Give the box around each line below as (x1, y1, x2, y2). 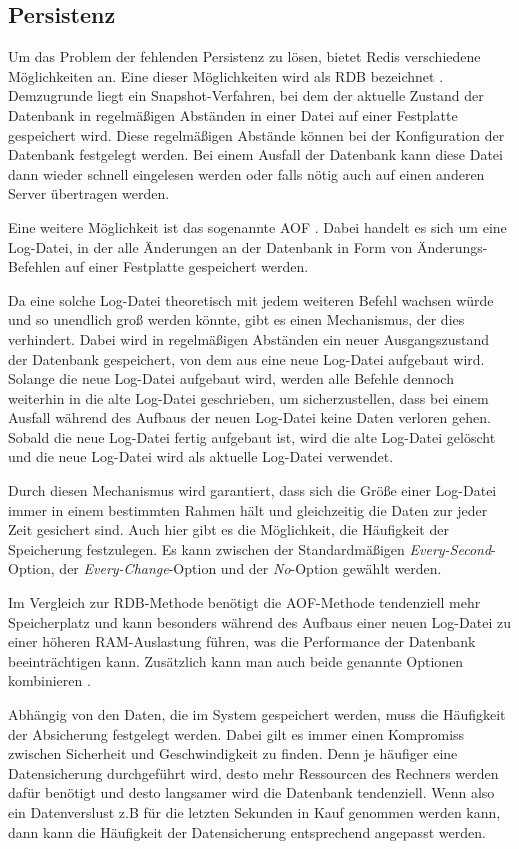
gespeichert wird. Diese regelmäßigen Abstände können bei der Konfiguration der (8, 124, 505, 145)
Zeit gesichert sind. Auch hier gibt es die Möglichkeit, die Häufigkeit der (8, 519, 449, 540)
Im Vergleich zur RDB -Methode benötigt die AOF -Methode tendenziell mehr (8, 592, 481, 613)
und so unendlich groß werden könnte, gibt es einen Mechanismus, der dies (8, 309, 465, 330)
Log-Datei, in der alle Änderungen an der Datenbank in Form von (8, 236, 413, 257)
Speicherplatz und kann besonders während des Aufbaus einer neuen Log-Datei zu (8, 611, 511, 632)
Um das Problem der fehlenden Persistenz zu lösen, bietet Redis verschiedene (8, 46, 481, 67)
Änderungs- (416, 236, 488, 257)
